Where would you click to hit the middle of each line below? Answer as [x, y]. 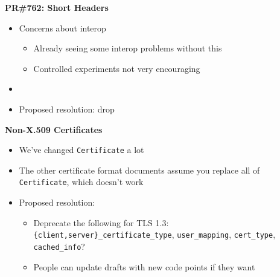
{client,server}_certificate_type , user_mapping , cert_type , [154, 234]
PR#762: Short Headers [57, 7]
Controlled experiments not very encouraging [117, 68]
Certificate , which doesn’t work [81, 182]
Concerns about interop [62, 28]
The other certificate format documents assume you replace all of [139, 170]
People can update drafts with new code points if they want [144, 266]
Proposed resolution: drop [67, 109]
